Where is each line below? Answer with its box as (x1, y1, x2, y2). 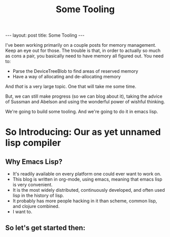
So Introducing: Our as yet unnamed (5, 126, 161, 138)
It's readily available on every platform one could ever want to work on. (12, 171, 161, 177)
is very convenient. (12, 182, 53, 188)
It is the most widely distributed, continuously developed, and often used (12, 187, 165, 193)
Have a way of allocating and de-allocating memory (12, 74, 121, 80)
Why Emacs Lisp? (5, 157, 62, 166)
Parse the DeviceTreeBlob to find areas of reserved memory (12, 68, 139, 74)
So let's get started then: (5, 223, 85, 232)
